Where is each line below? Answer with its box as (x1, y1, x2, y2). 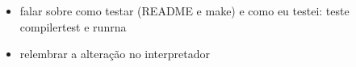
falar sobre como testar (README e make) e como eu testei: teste (19, 2, 350, 19)
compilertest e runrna (19, 18, 127, 35)
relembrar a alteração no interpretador (19, 45, 210, 62)
